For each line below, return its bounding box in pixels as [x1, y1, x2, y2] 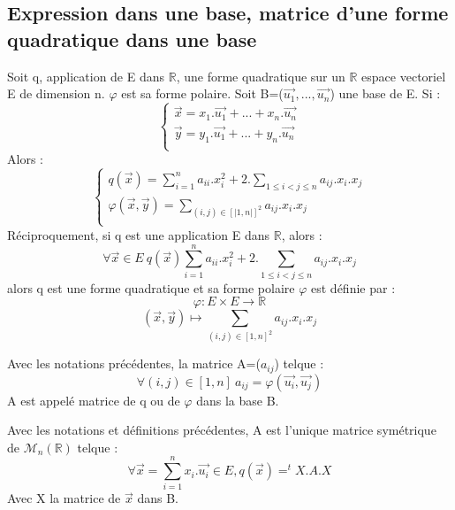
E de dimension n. [7, 84, 105, 103]
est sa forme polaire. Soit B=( [121, 84, 284, 103]
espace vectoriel [361, 66, 446, 85]
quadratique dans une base [7, 25, 257, 52]
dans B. [137, 489, 178, 507]
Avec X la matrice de [7, 489, 121, 507]
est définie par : [311, 278, 396, 297]
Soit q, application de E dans [7, 66, 165, 85]
